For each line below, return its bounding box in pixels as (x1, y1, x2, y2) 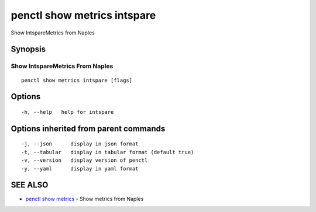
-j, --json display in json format (21, 141, 139, 147)
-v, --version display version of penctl (21, 157, 148, 164)
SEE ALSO (11, 180, 49, 190)
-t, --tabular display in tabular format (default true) (21, 149, 194, 155)
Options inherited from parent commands (11, 123, 166, 134)
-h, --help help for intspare (21, 109, 114, 115)
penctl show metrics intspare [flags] (21, 77, 133, 84)
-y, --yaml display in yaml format (21, 165, 139, 172)
